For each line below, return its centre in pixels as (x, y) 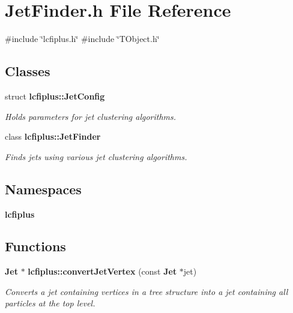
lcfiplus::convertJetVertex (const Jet (102, 271)
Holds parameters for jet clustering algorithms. (91, 116)
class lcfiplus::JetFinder (53, 136)
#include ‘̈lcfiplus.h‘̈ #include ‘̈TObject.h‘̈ (82, 39)
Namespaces (43, 189)
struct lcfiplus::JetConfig (55, 96)
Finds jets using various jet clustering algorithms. (96, 156)
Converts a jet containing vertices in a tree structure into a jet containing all (146, 291)
